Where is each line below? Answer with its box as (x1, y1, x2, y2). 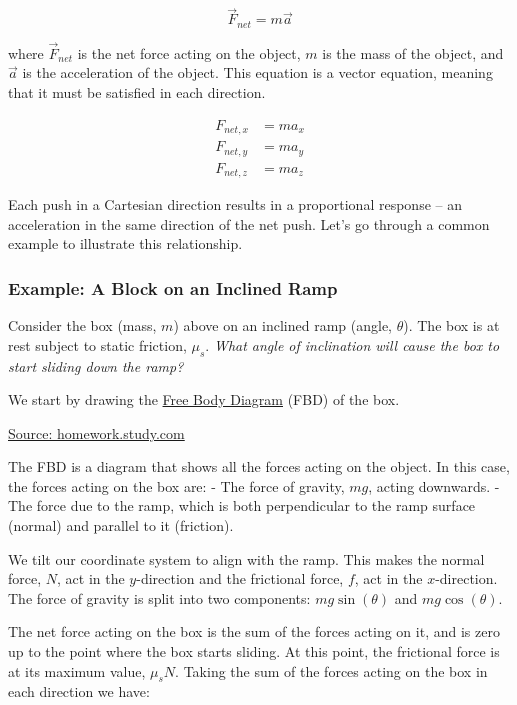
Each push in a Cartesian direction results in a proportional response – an (8, 194, 462, 215)
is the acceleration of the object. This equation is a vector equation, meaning (22, 62, 493, 83)
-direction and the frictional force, (136, 568, 344, 589)
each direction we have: (8, 681, 150, 702)
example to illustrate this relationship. (8, 233, 243, 254)
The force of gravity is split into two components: (8, 587, 311, 608)
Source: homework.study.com (8, 422, 185, 443)
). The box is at (403, 315, 500, 336)
